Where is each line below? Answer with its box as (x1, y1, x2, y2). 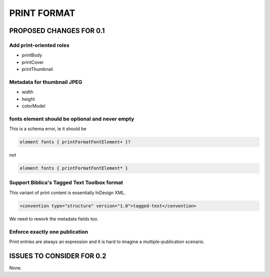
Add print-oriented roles (9, 41, 69, 48)
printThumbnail (21, 66, 53, 72)
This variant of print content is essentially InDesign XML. (9, 190, 126, 196)
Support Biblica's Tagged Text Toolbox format (9, 179, 123, 186)
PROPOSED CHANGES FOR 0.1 (9, 26, 105, 35)
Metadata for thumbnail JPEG (9, 78, 82, 85)
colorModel (21, 103, 45, 109)
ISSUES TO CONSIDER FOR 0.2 (9, 252, 106, 260)
